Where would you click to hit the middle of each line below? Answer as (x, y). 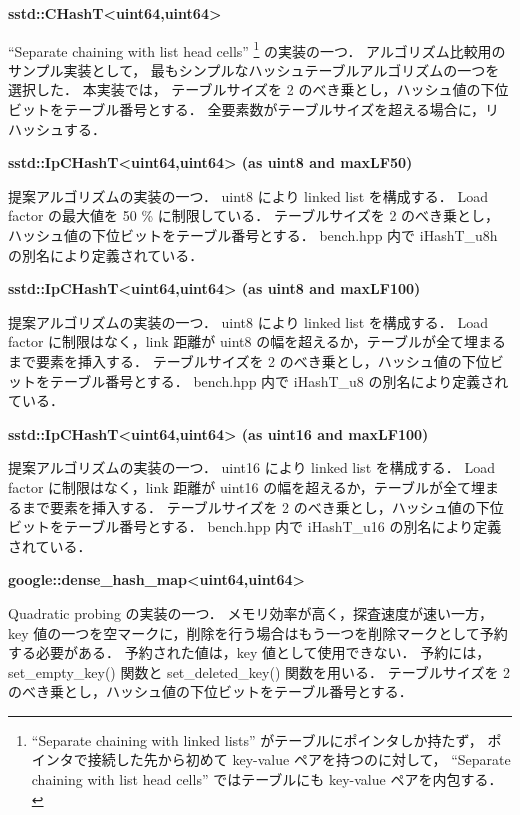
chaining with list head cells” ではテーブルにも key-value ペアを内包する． (267, 779)
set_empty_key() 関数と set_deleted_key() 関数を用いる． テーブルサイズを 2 (259, 671)
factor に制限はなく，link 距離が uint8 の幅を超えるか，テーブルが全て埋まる (257, 341)
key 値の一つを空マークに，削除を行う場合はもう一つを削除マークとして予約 (258, 632)
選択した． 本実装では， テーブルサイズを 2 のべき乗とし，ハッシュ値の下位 (258, 89)
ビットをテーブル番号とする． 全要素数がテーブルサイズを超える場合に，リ (254, 109)
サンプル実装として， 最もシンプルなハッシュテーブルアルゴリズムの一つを (254, 69)
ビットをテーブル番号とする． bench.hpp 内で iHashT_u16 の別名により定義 (255, 526)
